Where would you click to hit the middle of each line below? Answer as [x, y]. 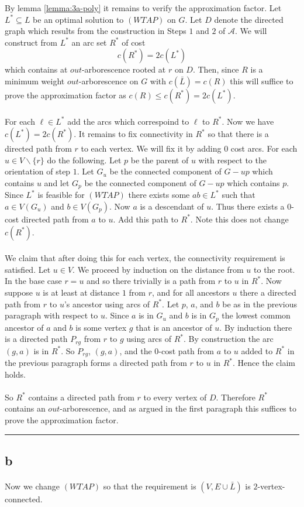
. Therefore [236, 397]
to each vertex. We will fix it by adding [151, 148]
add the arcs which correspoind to [128, 121]
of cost [134, 42]
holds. [15, 374]
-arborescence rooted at [124, 69]
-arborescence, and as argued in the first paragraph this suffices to [178, 408]
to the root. [274, 269]
